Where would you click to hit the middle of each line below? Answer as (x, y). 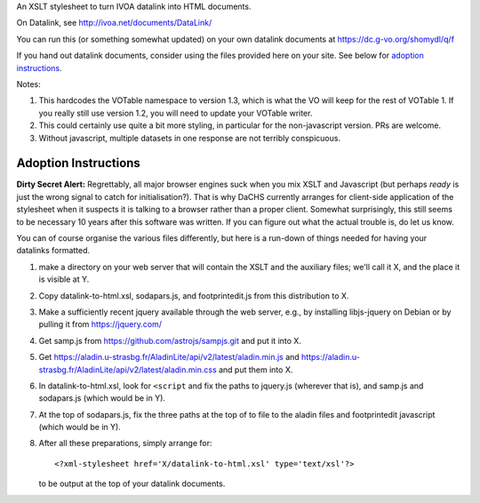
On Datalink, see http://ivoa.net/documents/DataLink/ (114, 23)
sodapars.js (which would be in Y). (102, 398)
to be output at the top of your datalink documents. (132, 483)
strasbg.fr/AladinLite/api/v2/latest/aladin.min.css (128, 370)
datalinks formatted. (53, 251)
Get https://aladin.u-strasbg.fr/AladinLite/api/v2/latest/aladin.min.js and (169, 357)
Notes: (28, 84)
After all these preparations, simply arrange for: (125, 443)
